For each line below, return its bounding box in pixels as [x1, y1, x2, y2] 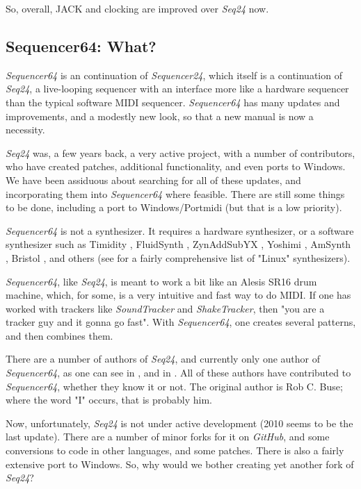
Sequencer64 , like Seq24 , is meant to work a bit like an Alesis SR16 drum [6, 274, 317, 288]
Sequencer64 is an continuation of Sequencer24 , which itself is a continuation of [6, 67, 342, 82]
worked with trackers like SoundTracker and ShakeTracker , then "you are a [6, 301, 325, 315]
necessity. [6, 122, 45, 137]
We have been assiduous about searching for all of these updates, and [6, 172, 301, 187]
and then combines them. [6, 328, 113, 342]
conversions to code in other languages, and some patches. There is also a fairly [6, 443, 344, 458]
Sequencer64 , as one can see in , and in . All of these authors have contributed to [6, 365, 351, 380]
